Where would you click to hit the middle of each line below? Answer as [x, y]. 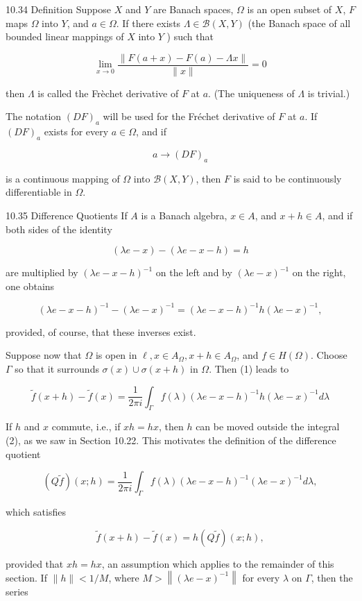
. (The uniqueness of [251, 93]
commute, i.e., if [86, 426]
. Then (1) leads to [249, 369]
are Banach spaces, [193, 9]
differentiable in [39, 192]
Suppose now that [44, 355]
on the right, [319, 272]
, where [124, 577]
